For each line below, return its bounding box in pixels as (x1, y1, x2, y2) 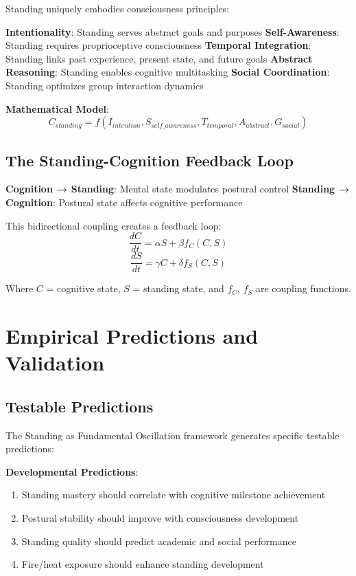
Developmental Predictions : (5, 464, 139, 478)
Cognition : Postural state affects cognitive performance (5, 195, 243, 209)
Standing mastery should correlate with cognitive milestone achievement (21, 487, 326, 502)
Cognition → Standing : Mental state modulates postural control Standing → (5, 181, 350, 196)
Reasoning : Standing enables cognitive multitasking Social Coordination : (5, 65, 330, 79)
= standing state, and (132, 281, 224, 296)
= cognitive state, (46, 281, 121, 296)
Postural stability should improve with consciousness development (21, 511, 299, 524)
